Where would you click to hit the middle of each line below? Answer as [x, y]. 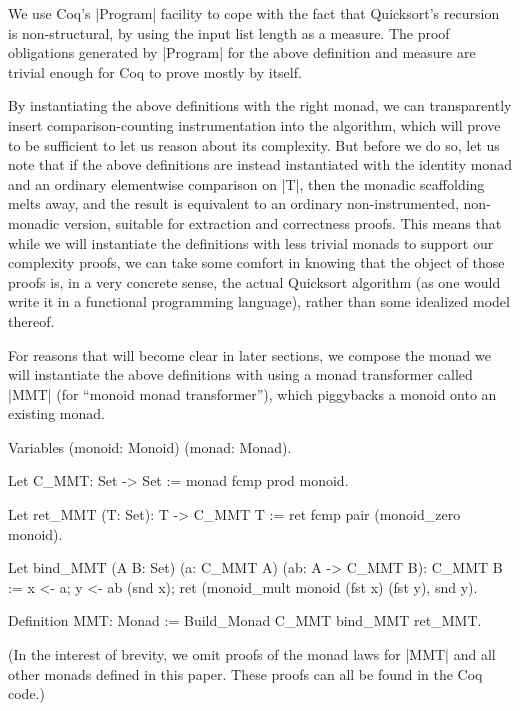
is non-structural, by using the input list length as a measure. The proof [229, 32]
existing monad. [56, 413]
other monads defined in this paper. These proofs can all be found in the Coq [245, 673]
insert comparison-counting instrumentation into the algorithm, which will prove [254, 124]
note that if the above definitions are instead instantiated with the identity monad [260, 164]
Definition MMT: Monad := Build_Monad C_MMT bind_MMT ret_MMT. [245, 620]
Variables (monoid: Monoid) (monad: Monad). [150, 446]
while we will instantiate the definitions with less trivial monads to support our [251, 242]
